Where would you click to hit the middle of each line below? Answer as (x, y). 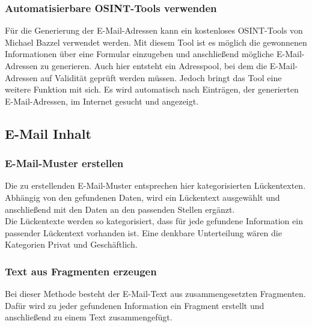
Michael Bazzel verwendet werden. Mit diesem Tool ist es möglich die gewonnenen (156, 42)
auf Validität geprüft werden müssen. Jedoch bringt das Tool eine (161, 77)
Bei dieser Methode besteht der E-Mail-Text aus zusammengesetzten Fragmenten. (155, 294)
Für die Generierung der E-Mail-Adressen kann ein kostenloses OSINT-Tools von (154, 30)
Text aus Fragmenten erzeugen (81, 271)
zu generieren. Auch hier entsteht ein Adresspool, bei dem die (154, 66)
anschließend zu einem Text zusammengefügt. (89, 317)
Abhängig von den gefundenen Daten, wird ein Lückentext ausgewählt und (142, 197)
